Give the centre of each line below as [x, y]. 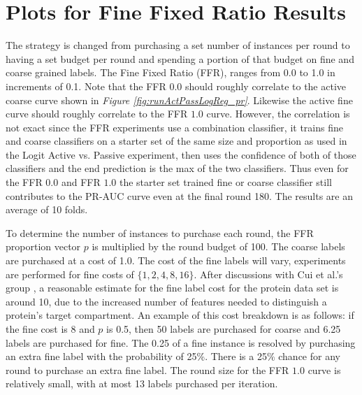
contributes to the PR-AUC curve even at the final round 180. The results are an [180, 195]
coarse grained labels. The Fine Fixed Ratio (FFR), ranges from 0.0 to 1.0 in [171, 72]
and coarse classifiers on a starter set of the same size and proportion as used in [176, 141]
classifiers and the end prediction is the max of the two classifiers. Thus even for [177, 168]
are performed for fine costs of [70, 274]
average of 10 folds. [47, 209]
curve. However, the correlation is [278, 114]
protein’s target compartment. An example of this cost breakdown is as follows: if [180, 315]
